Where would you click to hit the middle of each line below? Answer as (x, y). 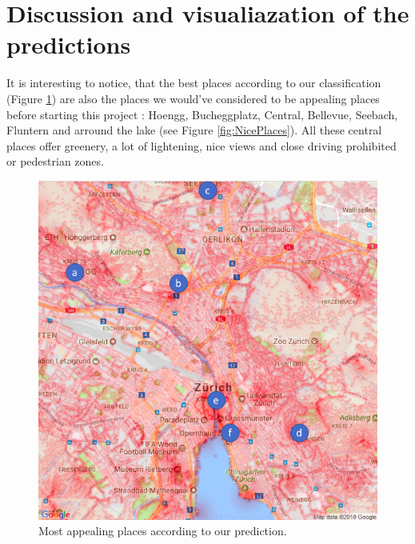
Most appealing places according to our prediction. (163, 531)
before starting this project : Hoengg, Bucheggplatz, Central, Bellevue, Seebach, (202, 114)
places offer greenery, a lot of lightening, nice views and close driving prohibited (202, 145)
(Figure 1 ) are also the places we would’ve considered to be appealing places (193, 98)
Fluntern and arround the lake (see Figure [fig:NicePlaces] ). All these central (194, 130)
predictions (69, 44)
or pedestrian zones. (55, 161)
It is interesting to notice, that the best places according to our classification (194, 83)
